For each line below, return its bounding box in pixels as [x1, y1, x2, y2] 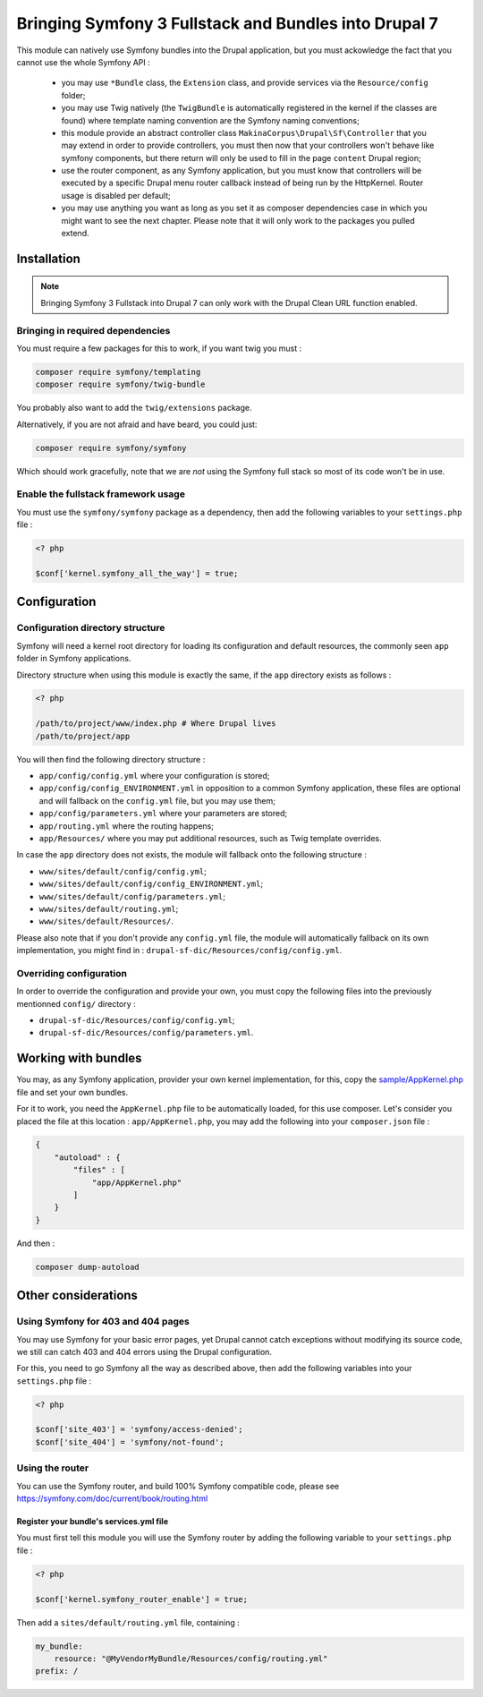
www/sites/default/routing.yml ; [38, 903, 179, 914]
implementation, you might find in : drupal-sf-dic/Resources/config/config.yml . [16, 945, 343, 956]
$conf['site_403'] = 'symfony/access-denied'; [35, 1424, 243, 1435]
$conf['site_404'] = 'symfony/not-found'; [35, 1437, 225, 1447]
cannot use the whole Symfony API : [16, 56, 151, 67]
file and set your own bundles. [16, 1087, 129, 1097]
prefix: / [35, 1666, 79, 1676]
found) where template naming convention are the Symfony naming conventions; [61, 115, 360, 125]
